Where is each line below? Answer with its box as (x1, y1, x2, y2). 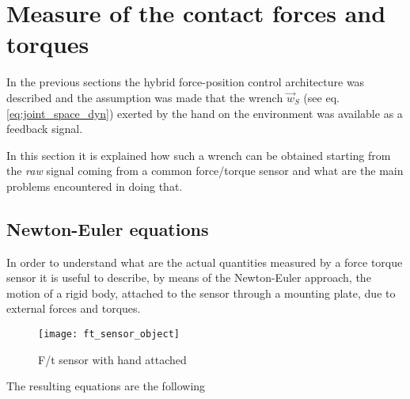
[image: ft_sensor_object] (38, 329, 180, 340)
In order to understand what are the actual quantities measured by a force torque (6, 253, 403, 270)
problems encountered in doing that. (6, 177, 183, 194)
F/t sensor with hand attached (38, 351, 187, 367)
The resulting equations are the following (6, 378, 206, 394)
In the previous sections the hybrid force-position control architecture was (6, 74, 365, 90)
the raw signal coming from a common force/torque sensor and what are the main (6, 162, 404, 179)
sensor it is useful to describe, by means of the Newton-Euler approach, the (6, 269, 371, 286)
